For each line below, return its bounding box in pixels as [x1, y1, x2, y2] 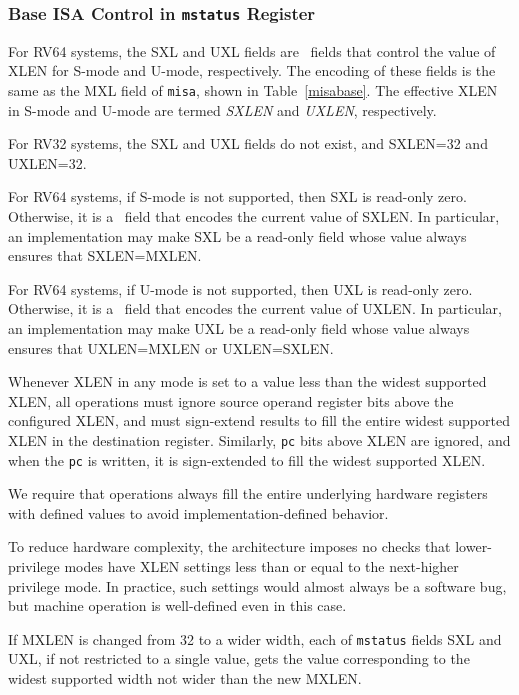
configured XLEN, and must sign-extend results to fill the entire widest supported [8, 410, 510, 431]
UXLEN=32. [8, 152, 87, 173]
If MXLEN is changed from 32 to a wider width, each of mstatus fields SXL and [8, 628, 502, 649]
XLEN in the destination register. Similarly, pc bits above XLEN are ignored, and [8, 429, 511, 450]
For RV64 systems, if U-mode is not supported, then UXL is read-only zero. [8, 278, 473, 299]
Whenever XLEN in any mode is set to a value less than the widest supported [8, 371, 487, 392]
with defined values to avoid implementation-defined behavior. [8, 502, 389, 523]
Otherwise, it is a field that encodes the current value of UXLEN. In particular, [8, 298, 502, 319]
